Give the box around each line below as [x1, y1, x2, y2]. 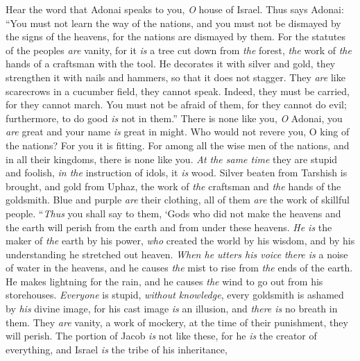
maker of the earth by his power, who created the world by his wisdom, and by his [6, 233, 355, 248]
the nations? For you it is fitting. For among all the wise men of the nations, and [6, 137, 350, 152]
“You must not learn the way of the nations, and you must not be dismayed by [6, 15, 341, 30]
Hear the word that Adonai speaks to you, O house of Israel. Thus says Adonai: [6, 2, 344, 16]
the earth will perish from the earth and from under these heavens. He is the [6, 219, 332, 234]
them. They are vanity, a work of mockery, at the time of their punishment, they [6, 314, 348, 329]
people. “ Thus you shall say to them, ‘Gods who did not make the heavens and [6, 205, 341, 220]
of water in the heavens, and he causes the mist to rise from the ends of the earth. [6, 260, 353, 275]
